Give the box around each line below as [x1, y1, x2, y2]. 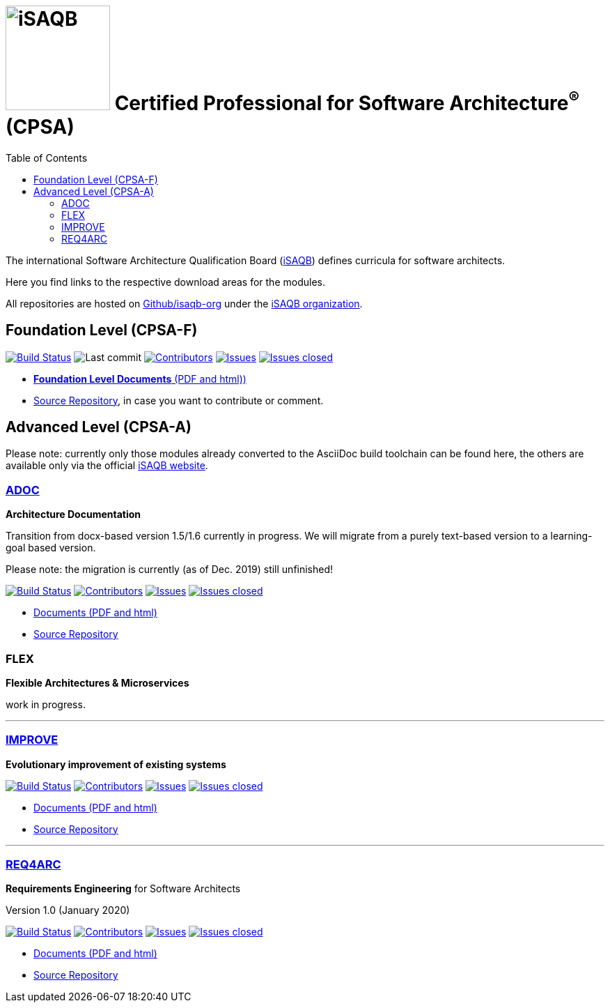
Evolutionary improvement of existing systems [6, 758, 226, 770]
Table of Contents [6, 151, 88, 164]
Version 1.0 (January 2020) [6, 904, 130, 917]
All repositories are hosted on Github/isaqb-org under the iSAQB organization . [6, 297, 363, 310]
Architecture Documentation [6, 508, 141, 521]
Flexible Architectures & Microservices [6, 676, 189, 689]
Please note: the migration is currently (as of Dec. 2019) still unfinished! [6, 563, 334, 576]
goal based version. [6, 542, 96, 554]
